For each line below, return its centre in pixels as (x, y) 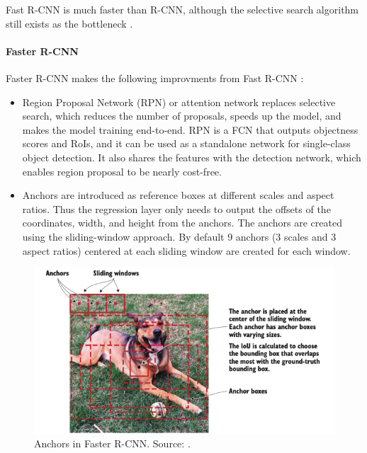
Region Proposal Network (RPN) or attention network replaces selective (179, 102)
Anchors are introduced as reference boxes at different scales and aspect (178, 195)
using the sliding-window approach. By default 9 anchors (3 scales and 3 (179, 236)
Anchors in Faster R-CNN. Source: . (112, 443)
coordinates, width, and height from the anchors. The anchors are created (182, 223)
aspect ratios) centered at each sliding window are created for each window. (186, 250)
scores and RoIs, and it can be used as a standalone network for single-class (186, 143)
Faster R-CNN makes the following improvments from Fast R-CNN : (155, 78)
